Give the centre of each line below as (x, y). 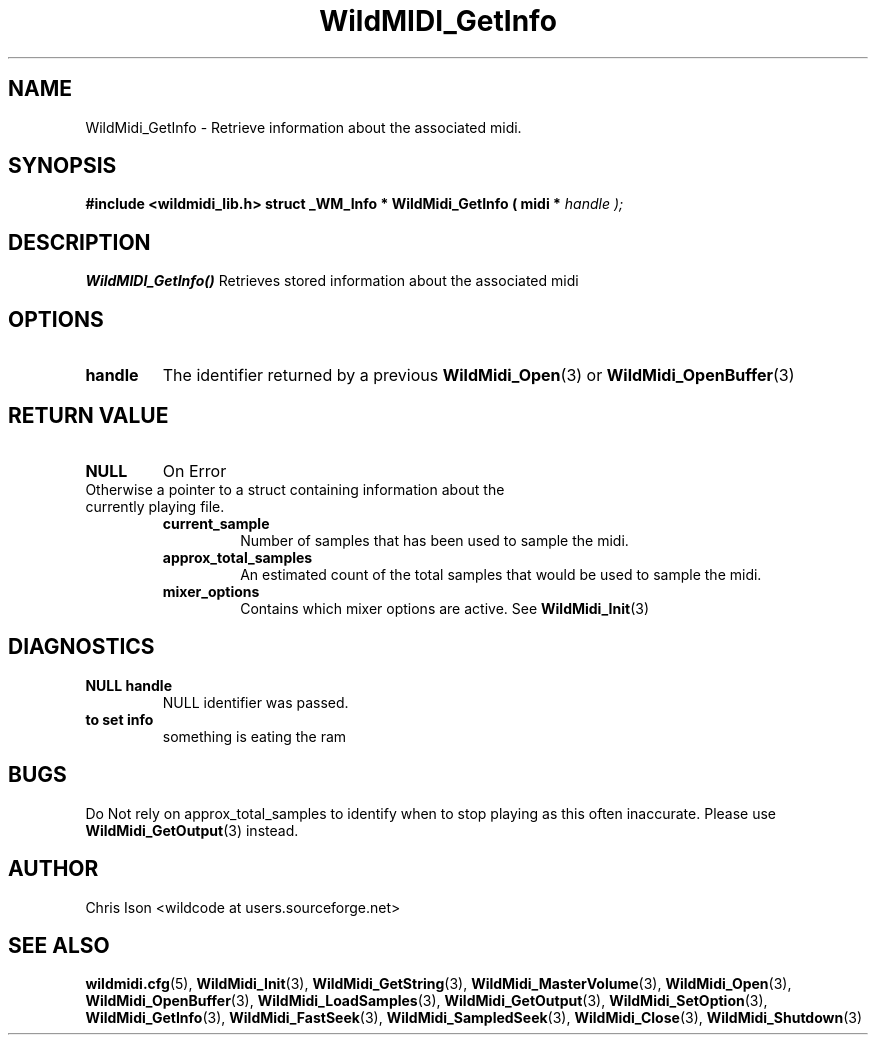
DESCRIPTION (79, 242)
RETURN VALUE (88, 415)
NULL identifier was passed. (255, 702)
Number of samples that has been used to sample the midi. (434, 540)
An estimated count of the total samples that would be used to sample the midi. (501, 574)
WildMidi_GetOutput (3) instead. (192, 830)
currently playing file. (155, 506)
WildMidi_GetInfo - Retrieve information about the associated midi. (303, 127)
